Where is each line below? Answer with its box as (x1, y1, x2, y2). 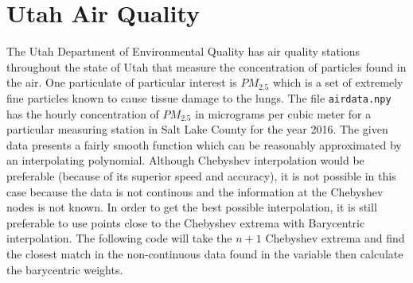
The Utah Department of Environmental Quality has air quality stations (6, 43, 360, 60)
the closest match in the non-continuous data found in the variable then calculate (6, 245, 403, 262)
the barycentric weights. (6, 261, 123, 277)
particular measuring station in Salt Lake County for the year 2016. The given (6, 121, 388, 138)
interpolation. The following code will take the (6, 230, 232, 246)
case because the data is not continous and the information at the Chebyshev (6, 183, 384, 200)
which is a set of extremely (272, 74, 403, 91)
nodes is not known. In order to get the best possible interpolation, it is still (6, 199, 377, 215)
